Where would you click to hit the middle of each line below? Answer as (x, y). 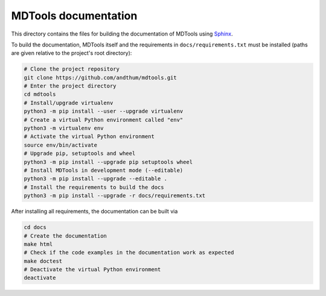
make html (38, 244)
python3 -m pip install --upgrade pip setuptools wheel (108, 162)
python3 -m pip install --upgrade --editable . (95, 179)
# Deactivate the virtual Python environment (92, 269)
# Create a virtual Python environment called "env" (104, 120)
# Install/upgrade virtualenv (69, 103)
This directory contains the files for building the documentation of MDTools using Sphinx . (122, 34)
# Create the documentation (65, 236)
